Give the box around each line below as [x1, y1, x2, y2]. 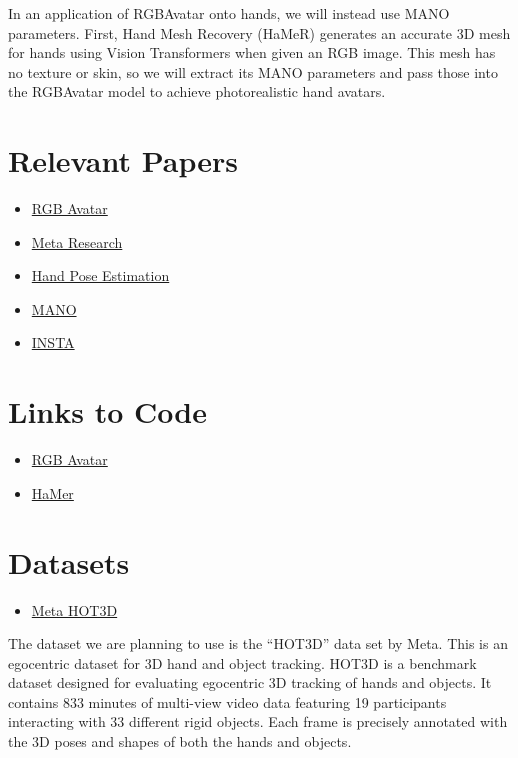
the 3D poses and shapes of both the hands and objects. [8, 731, 352, 752]
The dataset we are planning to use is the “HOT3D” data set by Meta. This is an [8, 633, 508, 654]
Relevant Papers [8, 140, 238, 181]
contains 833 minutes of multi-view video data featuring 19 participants [8, 691, 447, 712]
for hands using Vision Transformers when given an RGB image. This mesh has [8, 42, 496, 63]
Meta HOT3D [31, 599, 118, 620]
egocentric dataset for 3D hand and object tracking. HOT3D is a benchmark [8, 652, 477, 673]
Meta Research [31, 231, 123, 252]
